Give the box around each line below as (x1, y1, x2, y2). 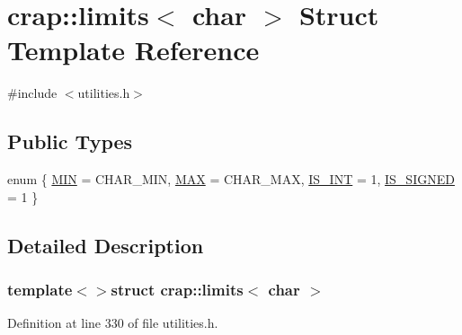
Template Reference (7, 31, 260, 68)
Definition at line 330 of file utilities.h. (7, 313, 218, 332)
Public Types (7, 128, 133, 155)
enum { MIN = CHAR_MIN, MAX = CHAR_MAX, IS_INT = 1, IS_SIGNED (7, 170, 455, 189)
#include (7, 84, 58, 102)
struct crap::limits (111, 278, 244, 300)
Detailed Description (7, 231, 204, 259)
